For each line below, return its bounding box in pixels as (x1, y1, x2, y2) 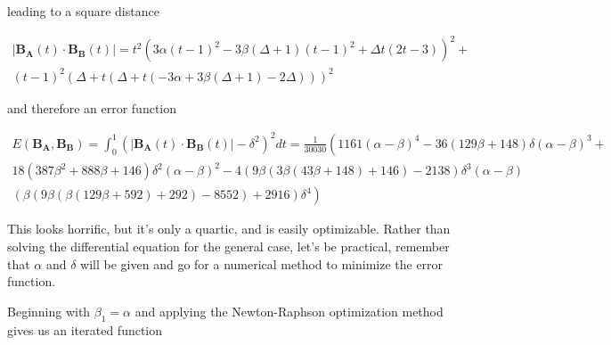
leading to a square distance (7, 2, 159, 20)
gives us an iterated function (7, 320, 163, 339)
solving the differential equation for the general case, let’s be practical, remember (7, 236, 450, 255)
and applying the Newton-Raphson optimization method (134, 301, 444, 320)
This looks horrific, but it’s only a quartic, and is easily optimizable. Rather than (7, 219, 451, 238)
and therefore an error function (7, 98, 177, 117)
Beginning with (7, 301, 91, 320)
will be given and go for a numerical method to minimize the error (80, 254, 444, 273)
